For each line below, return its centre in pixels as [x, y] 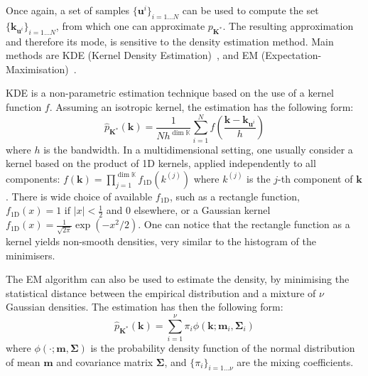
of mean [23, 361]
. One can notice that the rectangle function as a [244, 224]
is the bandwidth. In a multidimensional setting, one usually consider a [198, 149]
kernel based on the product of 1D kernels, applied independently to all [161, 163]
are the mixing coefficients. [295, 361]
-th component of [315, 178]
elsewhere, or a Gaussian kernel [202, 210]
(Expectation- [291, 55]
